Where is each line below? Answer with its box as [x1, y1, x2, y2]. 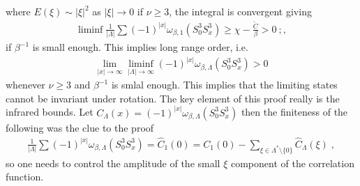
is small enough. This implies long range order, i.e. [32, 40, 248, 54]
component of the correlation [230, 155, 354, 170]
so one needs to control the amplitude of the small [6, 155, 220, 170]
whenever [6, 77, 45, 92]
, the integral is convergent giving [169, 4, 312, 18]
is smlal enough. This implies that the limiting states [111, 77, 338, 92]
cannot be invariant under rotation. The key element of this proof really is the [6, 91, 340, 105]
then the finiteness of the [241, 104, 348, 119]
